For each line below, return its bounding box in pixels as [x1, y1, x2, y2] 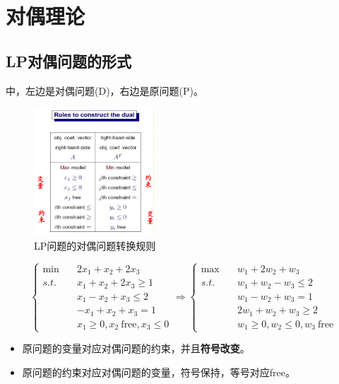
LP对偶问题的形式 [6, 50, 132, 71]
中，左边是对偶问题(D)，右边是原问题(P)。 [6, 83, 204, 98]
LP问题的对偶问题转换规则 [34, 238, 156, 252]
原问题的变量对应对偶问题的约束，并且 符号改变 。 [22, 341, 250, 356]
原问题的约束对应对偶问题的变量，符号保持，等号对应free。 [22, 364, 295, 379]
